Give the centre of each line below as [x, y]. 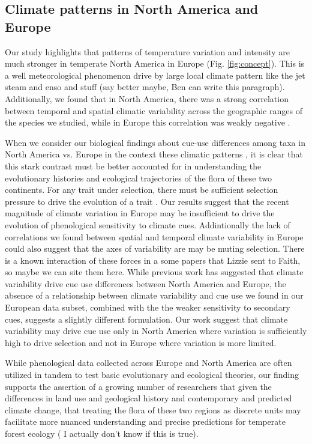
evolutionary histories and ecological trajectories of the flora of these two [138, 178]
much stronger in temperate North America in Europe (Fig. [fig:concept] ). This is [155, 63]
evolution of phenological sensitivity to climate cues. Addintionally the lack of [148, 224]
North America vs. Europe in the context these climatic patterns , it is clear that [154, 154]
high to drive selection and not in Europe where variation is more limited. [141, 342]
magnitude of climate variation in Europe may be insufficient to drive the [140, 213]
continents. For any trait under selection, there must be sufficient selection [142, 190]
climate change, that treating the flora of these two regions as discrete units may [153, 409]
